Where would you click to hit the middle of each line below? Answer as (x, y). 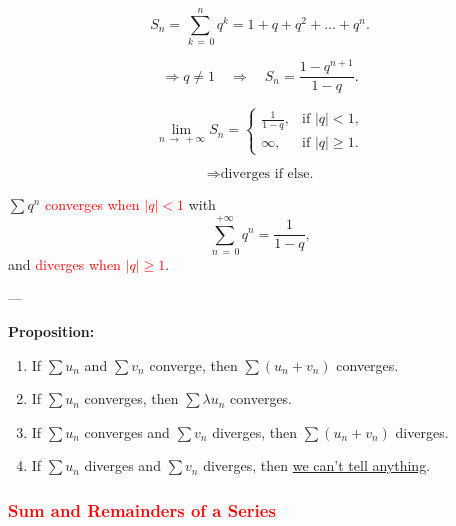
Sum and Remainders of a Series (142, 509)
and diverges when (64, 263)
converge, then (193, 364)
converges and (127, 431)
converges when (92, 204)
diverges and (122, 465)
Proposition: (51, 331)
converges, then (131, 398)
